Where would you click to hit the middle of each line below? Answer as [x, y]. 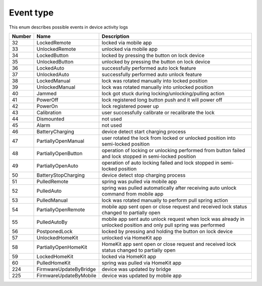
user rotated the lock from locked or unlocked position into [169, 138]
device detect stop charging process [144, 175]
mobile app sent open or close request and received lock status [174, 207]
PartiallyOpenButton [59, 153]
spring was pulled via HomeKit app [141, 263]
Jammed [47, 93]
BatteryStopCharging [61, 175]
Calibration [49, 112]
